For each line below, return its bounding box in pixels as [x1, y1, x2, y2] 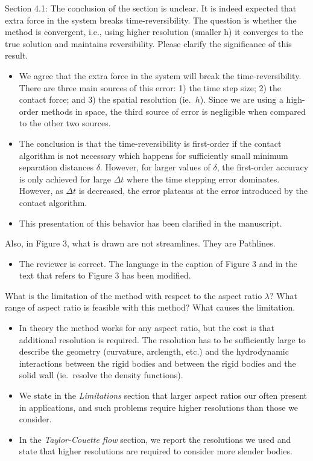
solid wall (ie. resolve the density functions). [19, 369, 183, 381]
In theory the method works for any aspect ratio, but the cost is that [19, 321, 274, 334]
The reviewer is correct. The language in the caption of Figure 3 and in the [19, 257, 297, 269]
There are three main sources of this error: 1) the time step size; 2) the [19, 81, 281, 94]
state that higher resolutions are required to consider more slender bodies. [19, 445, 292, 457]
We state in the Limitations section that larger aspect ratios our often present [19, 389, 308, 402]
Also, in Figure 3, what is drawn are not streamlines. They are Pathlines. [5, 237, 276, 250]
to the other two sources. [19, 117, 111, 129]
